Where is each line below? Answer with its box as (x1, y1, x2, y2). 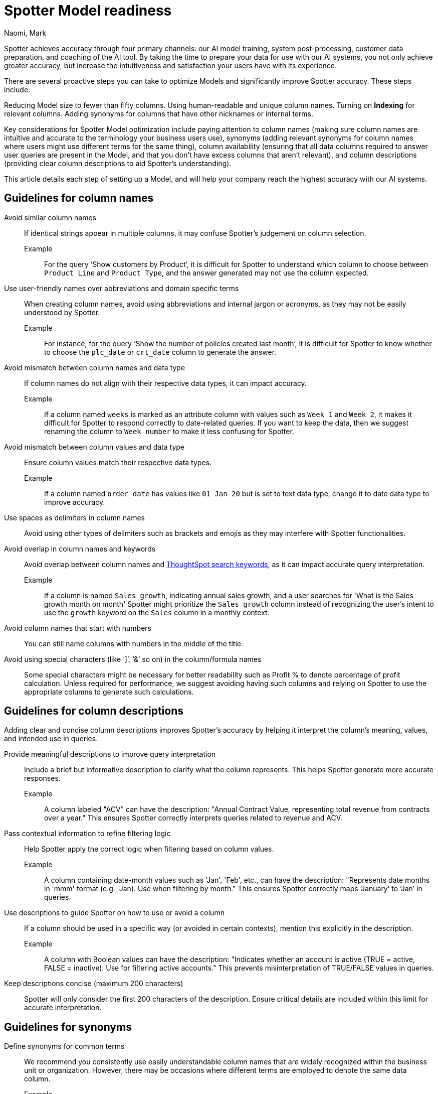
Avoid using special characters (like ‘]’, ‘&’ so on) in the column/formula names (4, 654, 262, 663)
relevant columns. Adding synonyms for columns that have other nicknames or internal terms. (4, 109, 313, 118)
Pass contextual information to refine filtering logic (4, 829, 171, 838)
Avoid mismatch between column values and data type (4, 442, 185, 451)
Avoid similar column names (4, 213, 96, 222)
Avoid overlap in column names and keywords (4, 544, 156, 553)
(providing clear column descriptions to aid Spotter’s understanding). (4, 159, 232, 168)
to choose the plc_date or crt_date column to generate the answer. (44, 347, 277, 356)
